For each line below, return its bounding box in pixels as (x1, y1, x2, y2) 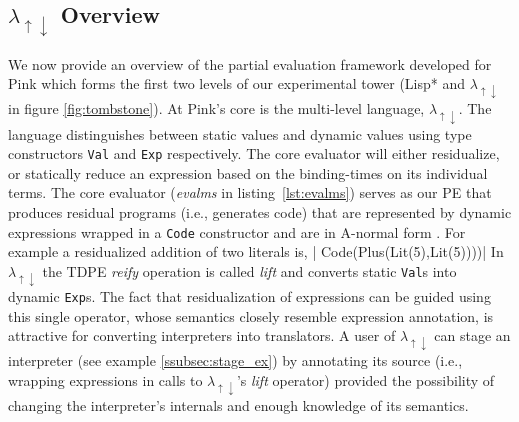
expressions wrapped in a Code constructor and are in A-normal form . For (8, 221, 466, 242)
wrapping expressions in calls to (8, 370, 203, 391)
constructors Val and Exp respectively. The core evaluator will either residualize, (8, 143, 500, 164)
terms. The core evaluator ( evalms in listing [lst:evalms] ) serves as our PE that (8, 182, 492, 203)
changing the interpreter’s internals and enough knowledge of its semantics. (8, 395, 469, 416)
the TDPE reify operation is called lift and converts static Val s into (42, 260, 457, 281)
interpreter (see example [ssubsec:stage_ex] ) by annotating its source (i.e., (8, 350, 463, 371)
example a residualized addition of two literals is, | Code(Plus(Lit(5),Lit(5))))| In (8, 241, 504, 262)
